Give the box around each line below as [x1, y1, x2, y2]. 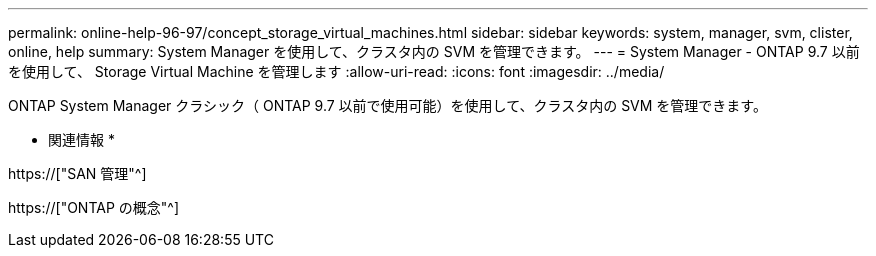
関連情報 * [48, 131, 115, 148]
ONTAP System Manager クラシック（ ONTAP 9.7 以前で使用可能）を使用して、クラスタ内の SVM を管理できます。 [8, 97, 767, 114]
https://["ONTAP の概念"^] [8, 199, 180, 216]
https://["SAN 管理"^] [8, 165, 147, 182]
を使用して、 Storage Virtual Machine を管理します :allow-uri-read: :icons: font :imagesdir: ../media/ [8, 63, 665, 80]
